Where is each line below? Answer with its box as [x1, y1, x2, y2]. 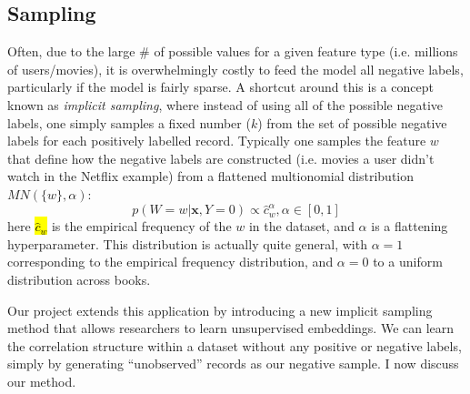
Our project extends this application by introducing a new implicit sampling [7, 300, 433, 319]
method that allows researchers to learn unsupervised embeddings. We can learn [7, 318, 455, 338]
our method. [7, 372, 76, 391]
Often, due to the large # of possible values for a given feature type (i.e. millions [7, 42, 458, 61]
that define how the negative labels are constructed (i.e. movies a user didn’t [7, 148, 435, 167]
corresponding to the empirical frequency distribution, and [7, 252, 334, 271]
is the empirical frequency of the [51, 217, 232, 236]
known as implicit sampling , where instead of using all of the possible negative [7, 95, 444, 114]
